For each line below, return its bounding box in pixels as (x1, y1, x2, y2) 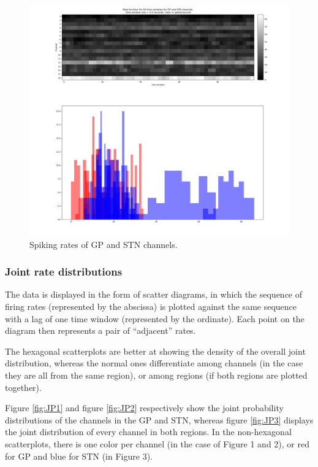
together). (5, 380, 42, 393)
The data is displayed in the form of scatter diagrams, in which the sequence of (5, 288, 303, 301)
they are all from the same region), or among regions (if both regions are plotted (5, 368, 308, 381)
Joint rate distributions (5, 264, 123, 279)
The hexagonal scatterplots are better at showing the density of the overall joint (5, 344, 306, 357)
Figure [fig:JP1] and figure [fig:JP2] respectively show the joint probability (5, 401, 284, 414)
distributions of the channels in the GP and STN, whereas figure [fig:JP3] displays (5, 413, 314, 426)
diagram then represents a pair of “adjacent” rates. (5, 324, 196, 337)
